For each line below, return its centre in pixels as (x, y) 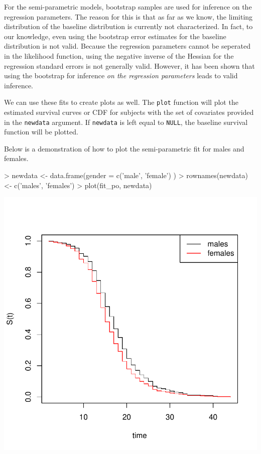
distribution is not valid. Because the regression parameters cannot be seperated (127, 46)
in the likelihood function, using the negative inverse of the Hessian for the (119, 55)
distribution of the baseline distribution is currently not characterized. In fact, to (128, 26)
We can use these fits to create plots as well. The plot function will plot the (121, 102)
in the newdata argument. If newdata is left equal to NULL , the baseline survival (126, 122)
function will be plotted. (41, 132)
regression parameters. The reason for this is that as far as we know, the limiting (128, 16)
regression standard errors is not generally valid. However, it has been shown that (129, 65)
